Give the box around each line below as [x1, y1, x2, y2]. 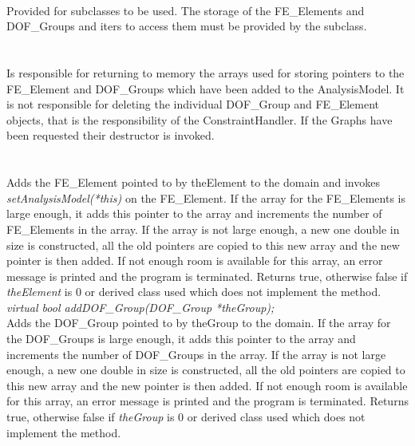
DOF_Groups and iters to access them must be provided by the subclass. [6, 18, 367, 34]
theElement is [6, 283, 73, 300]
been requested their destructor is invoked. [6, 127, 215, 144]
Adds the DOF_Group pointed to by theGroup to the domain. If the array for [6, 314, 391, 331]
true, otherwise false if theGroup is [6, 409, 175, 425]
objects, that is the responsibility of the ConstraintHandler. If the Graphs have [6, 111, 393, 128]
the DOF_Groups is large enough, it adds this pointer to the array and [6, 330, 356, 347]
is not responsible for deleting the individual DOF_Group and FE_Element [6, 96, 379, 112]
